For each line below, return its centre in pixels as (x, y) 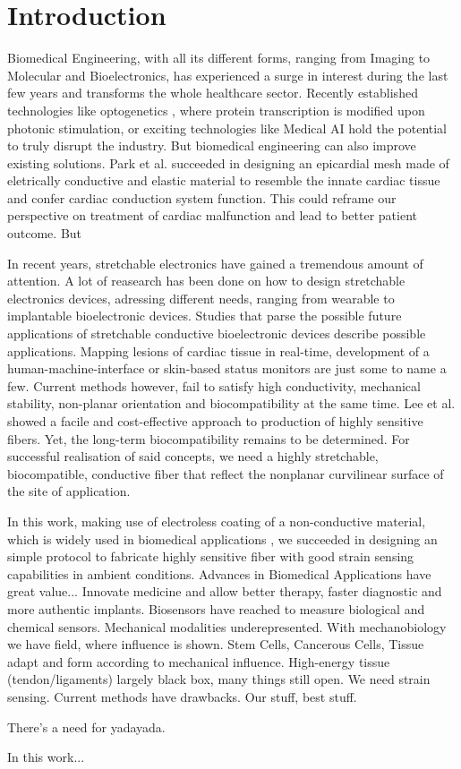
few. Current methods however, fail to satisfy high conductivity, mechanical (214, 385)
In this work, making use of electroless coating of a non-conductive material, (217, 521)
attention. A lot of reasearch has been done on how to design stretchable (206, 281)
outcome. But (45, 233)
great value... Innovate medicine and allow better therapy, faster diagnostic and (225, 591)
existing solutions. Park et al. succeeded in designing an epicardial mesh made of (228, 162)
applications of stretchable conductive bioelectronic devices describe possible (217, 333)
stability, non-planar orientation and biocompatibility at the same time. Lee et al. (231, 403)
